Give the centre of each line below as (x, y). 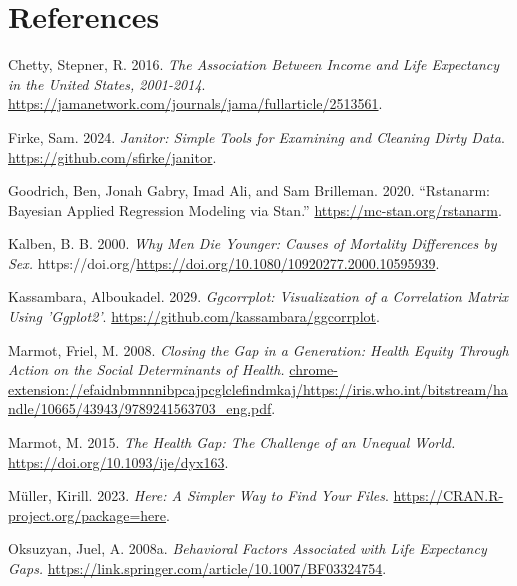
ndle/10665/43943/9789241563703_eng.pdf (140, 408)
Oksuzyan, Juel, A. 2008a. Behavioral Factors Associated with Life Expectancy (247, 548)
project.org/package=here (87, 514)
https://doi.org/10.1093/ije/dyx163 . (118, 461)
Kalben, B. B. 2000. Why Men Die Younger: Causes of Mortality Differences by (252, 243)
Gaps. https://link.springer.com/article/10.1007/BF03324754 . (197, 568)
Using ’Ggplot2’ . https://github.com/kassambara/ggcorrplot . (194, 316)
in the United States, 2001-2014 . (107, 83)
